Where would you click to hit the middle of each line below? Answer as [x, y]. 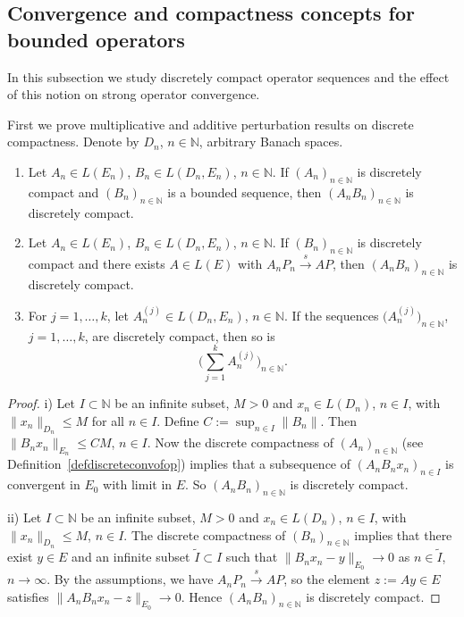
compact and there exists [97, 263]
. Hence [202, 596]
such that [252, 557]
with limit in [138, 484]
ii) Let [25, 517]
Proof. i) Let [41, 403]
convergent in [44, 484]
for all [108, 421]
